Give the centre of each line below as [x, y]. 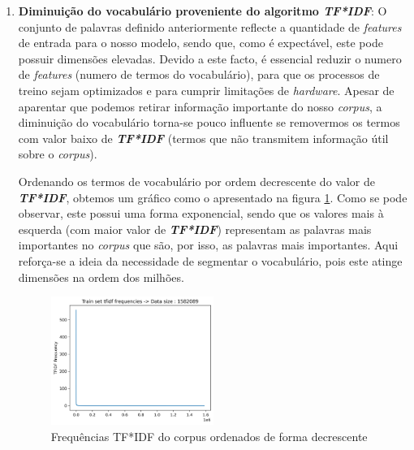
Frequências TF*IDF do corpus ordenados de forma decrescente [209, 436]
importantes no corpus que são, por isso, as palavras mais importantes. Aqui [208, 245]
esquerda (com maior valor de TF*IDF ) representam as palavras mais [195, 229]
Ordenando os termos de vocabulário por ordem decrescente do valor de [196, 181]
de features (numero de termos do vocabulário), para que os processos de [199, 74]
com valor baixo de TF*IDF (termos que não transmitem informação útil [203, 138]
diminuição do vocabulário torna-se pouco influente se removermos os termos [209, 122]
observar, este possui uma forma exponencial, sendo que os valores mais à [201, 213]
